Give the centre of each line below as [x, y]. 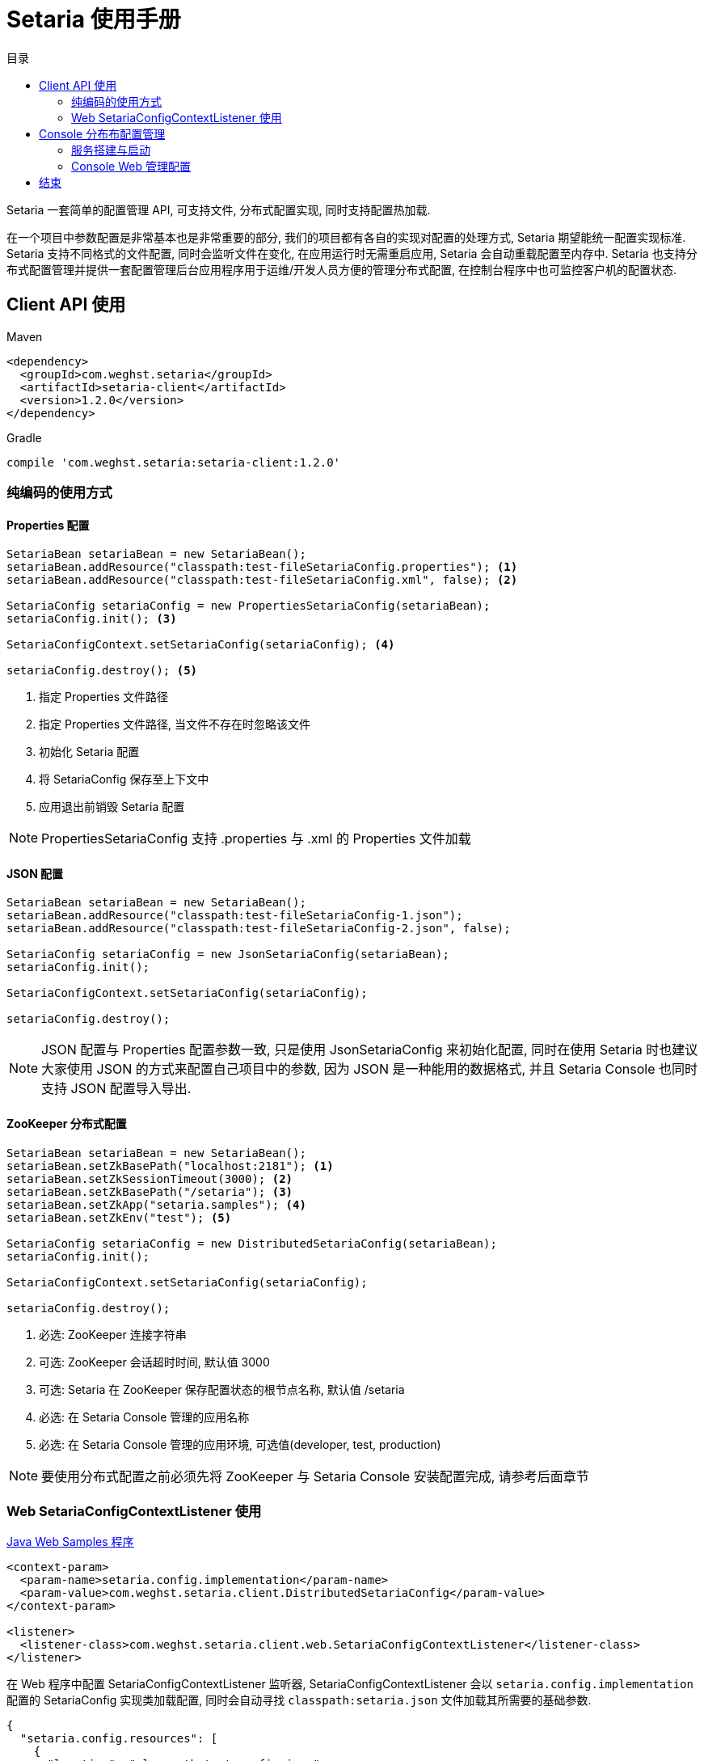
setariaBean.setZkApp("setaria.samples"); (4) [156, 1204]
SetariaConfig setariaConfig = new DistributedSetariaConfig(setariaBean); [252, 1243]
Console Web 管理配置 [131, 166]
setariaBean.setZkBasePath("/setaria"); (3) [150, 1191]
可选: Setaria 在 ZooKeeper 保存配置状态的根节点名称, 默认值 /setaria [222, 1389]
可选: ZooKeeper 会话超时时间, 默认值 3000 [154, 1362]
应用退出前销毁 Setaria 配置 [112, 807]
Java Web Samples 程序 [70, 1542]
